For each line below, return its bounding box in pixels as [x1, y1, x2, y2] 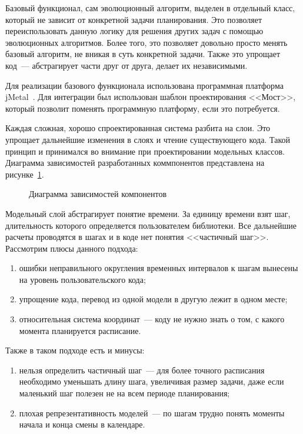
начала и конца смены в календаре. [19, 418, 145, 430]
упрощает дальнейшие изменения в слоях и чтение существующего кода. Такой [5, 133, 290, 145]
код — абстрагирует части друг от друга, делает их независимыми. [5, 59, 248, 71]
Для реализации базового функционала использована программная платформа [5, 79, 284, 91]
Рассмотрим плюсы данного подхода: [5, 242, 138, 254]
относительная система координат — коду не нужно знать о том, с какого [19, 313, 285, 325]
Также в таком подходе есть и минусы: [5, 344, 145, 356]
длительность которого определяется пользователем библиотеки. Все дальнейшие [5, 219, 297, 231]
